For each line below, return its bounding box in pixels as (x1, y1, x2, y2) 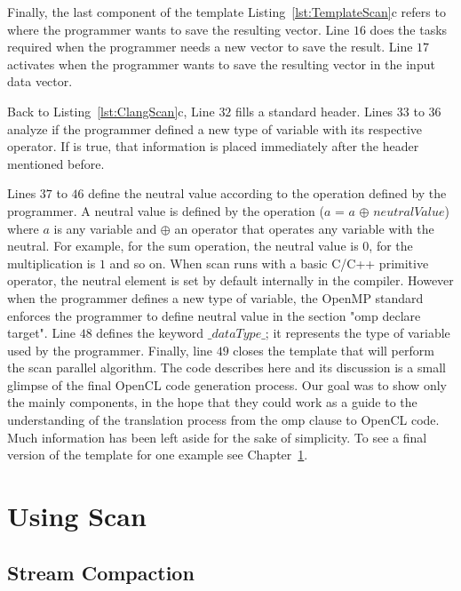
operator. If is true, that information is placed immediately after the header (7, 137, 419, 156)
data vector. (7, 72, 73, 91)
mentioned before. (7, 154, 105, 172)
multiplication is (7, 253, 96, 272)
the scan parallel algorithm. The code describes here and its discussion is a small (7, 358, 446, 377)
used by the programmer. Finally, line (7, 340, 213, 359)
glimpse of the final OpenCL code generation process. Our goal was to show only (7, 375, 447, 394)
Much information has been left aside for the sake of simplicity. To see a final (7, 427, 427, 446)
